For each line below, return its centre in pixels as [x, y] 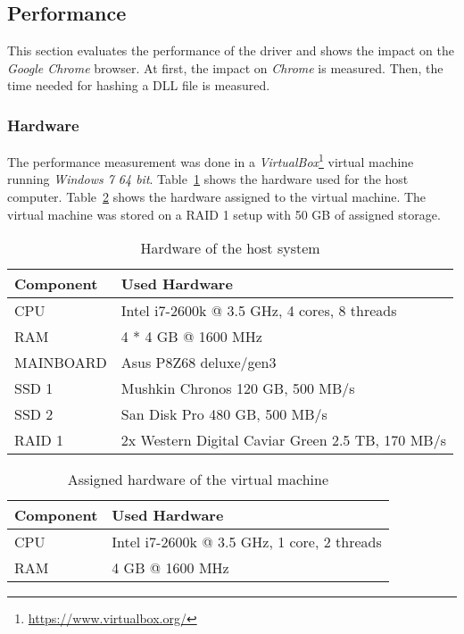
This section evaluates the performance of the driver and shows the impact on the [231, 50]
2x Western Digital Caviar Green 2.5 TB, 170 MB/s [283, 440]
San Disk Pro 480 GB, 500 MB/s [224, 414]
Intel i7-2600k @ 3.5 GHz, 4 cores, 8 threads [259, 311]
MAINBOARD [61, 363]
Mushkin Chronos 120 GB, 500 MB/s [238, 388]
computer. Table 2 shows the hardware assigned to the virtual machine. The [217, 197]
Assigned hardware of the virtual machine [198, 480]
